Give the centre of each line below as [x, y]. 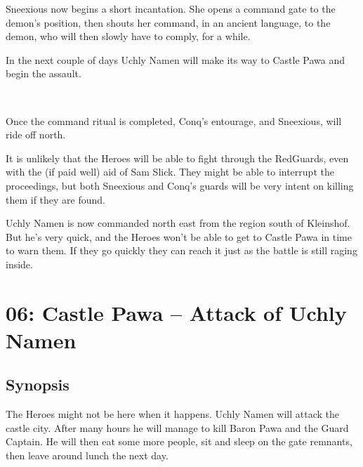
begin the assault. [44, 73]
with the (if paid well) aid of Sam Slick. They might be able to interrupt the [170, 172]
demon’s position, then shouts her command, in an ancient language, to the [168, 22]
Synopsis [38, 384]
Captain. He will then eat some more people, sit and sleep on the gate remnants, [179, 441]
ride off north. [36, 134]
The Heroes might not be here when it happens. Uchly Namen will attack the [173, 414]
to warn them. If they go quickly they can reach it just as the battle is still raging [181, 250]
